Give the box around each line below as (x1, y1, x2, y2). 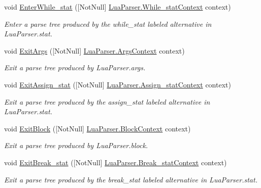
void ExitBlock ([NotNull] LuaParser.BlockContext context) (4, 123, 191, 133)
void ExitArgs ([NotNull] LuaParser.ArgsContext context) (4, 45, 185, 56)
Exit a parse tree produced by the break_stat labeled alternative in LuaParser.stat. (4, 174, 257, 184)
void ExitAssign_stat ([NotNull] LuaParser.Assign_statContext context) (4, 79, 231, 89)
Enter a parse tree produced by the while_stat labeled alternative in (4, 18, 212, 29)
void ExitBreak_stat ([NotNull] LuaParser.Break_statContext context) (4, 157, 227, 167)
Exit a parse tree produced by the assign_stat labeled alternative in (4, 96, 210, 107)
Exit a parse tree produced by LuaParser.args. (4, 62, 146, 73)
